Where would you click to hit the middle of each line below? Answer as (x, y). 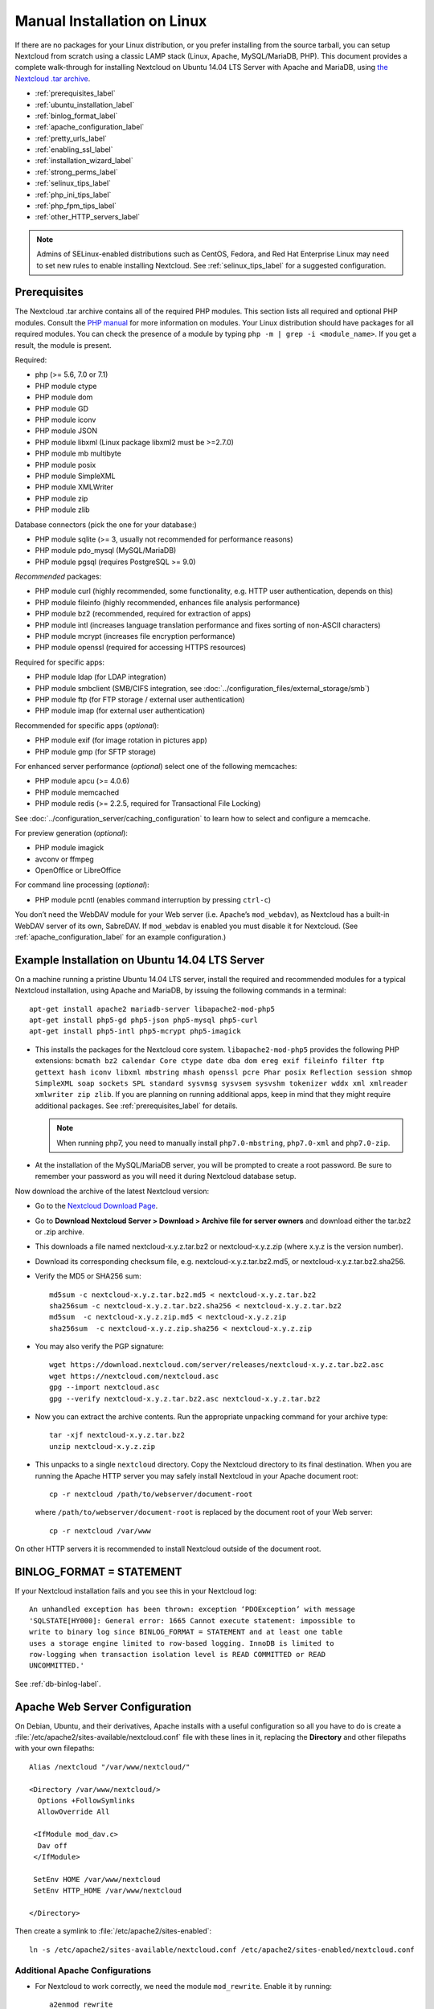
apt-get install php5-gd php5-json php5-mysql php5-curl (144, 1020)
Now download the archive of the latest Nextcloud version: (112, 1191)
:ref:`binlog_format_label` (76, 116)
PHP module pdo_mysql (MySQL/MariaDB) (106, 550)
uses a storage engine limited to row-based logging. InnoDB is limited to (182, 1643)
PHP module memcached (77, 792)
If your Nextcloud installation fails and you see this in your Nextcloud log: (136, 1591)
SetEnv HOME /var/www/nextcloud (97, 1879)
